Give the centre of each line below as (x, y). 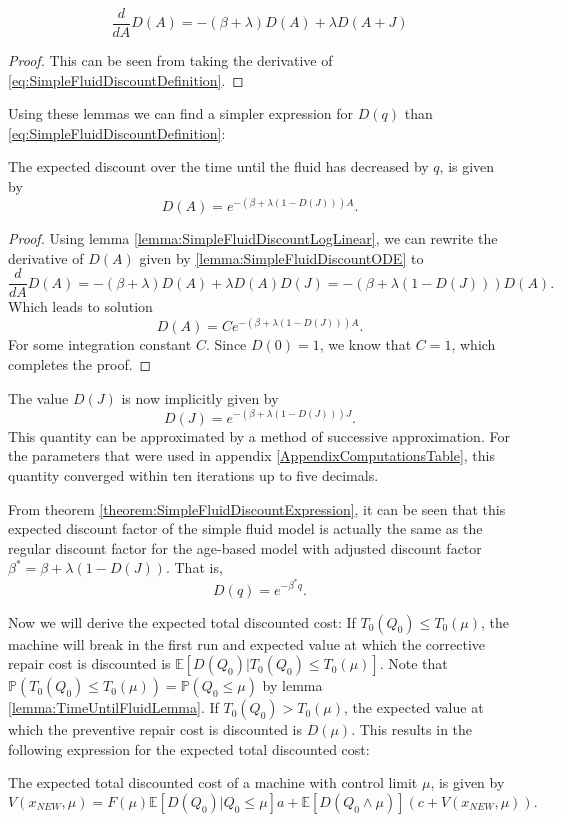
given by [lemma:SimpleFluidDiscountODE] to (281, 257)
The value (38, 397)
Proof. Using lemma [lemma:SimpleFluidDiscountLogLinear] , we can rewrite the (253, 238)
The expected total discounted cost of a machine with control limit (213, 782)
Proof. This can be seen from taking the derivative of (170, 60)
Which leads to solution (80, 306)
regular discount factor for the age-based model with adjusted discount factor (245, 547)
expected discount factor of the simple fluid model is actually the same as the (245, 528)
